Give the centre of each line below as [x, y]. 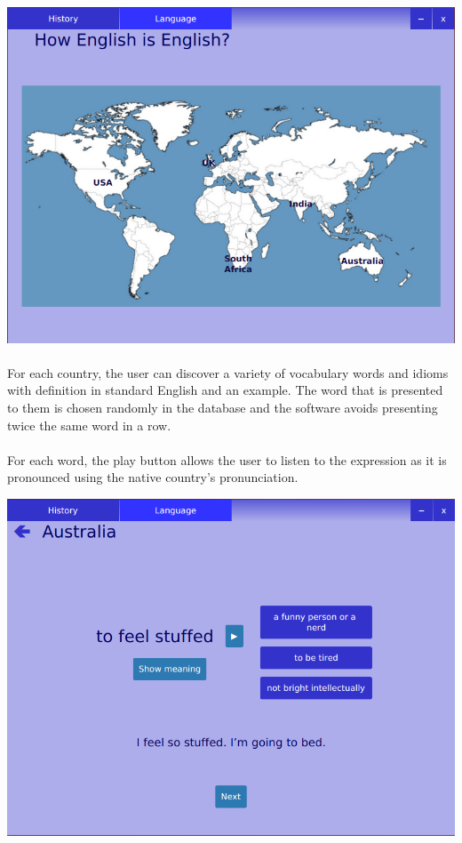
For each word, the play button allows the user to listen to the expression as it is [227, 459]
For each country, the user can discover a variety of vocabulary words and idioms [228, 372]
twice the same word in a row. [89, 425]
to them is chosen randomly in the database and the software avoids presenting [223, 408]
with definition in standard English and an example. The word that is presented [225, 390]
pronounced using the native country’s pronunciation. [153, 477]
